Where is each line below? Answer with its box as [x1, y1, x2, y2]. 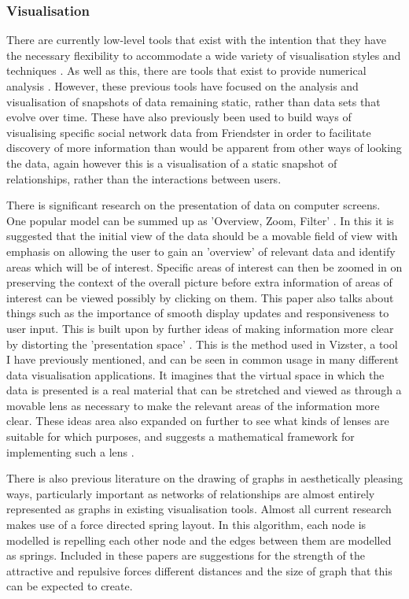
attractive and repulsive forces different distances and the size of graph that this [6, 562, 392, 579]
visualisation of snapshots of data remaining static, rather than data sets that [6, 93, 381, 109]
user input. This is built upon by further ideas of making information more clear [6, 320, 394, 336]
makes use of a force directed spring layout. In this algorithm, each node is [6, 516, 367, 533]
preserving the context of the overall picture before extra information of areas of [6, 274, 392, 290]
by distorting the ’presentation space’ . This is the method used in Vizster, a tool [6, 335, 398, 352]
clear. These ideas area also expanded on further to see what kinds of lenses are [6, 412, 389, 429]
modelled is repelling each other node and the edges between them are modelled [6, 531, 392, 548]
